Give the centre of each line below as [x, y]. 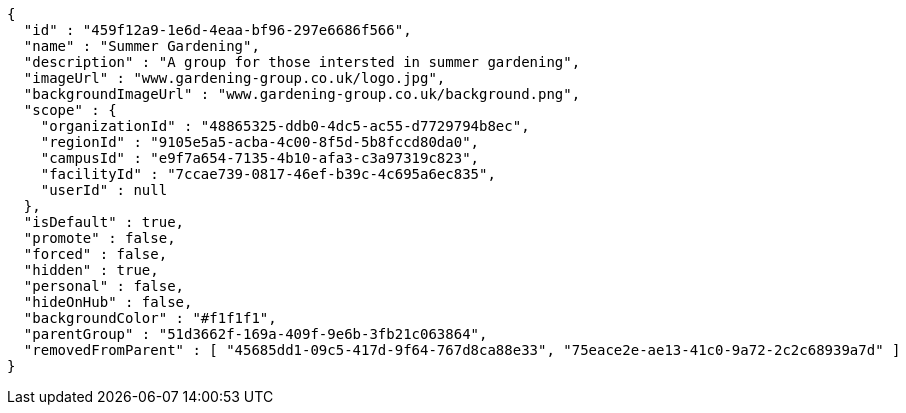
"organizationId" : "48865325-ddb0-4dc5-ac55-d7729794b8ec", [285, 126]
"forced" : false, [95, 254]
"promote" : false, [99, 238]
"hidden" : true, [91, 270]
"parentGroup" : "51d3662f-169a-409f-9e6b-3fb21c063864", [255, 334]
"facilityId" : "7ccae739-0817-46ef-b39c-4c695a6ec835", [268, 174]
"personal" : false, [104, 286]
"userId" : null [104, 190]
